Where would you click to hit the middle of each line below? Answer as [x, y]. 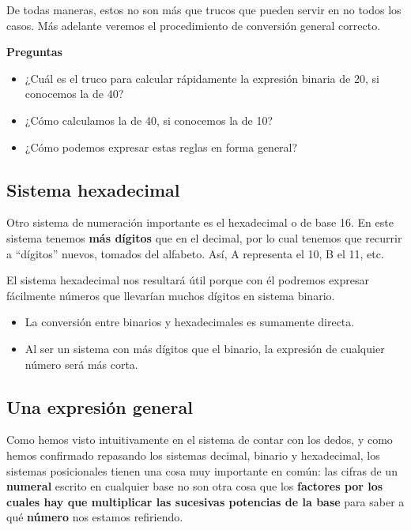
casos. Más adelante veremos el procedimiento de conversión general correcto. [194, 25]
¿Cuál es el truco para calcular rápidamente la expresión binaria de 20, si [202, 78]
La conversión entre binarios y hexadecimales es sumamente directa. [190, 322]
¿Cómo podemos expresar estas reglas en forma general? [161, 147]
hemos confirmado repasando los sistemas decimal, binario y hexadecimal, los [193, 455]
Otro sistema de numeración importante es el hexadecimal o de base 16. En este [200, 222]
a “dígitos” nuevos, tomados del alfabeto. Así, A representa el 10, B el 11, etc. [195, 253]
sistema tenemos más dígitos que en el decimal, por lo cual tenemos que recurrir [204, 237]
